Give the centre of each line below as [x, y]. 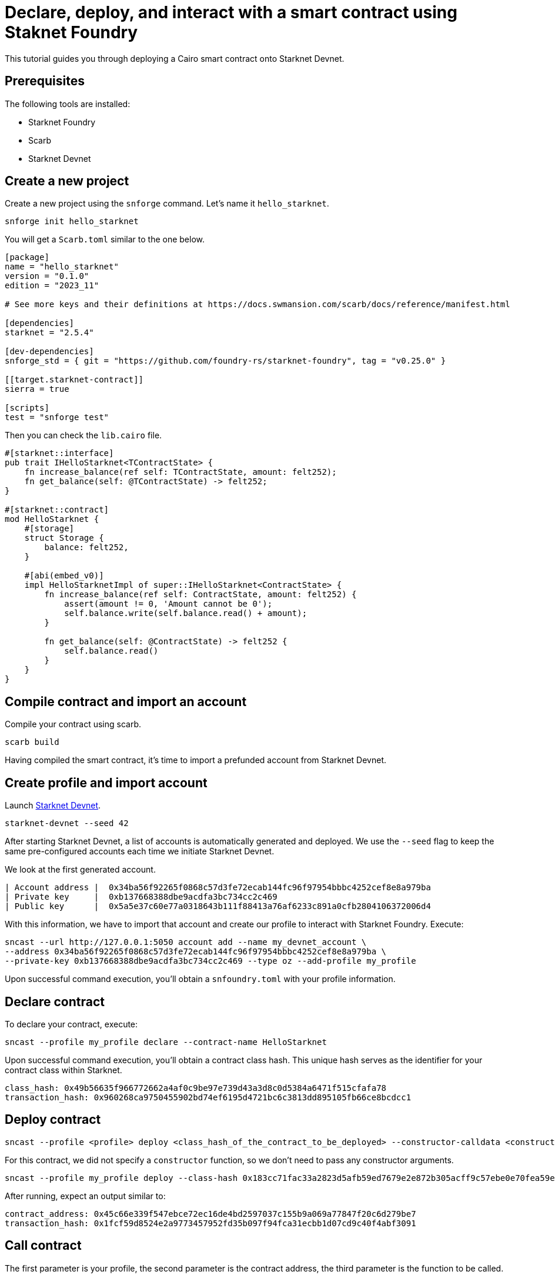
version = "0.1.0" [47, 276]
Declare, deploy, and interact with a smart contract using [231, 12]
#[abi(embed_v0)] [64, 576]
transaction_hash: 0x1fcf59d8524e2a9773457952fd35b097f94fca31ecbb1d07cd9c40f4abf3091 [210, 1223]
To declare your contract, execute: [71, 1024]
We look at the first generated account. [80, 870]
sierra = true [37, 389]
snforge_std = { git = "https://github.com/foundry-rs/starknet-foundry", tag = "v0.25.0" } [225, 361]
